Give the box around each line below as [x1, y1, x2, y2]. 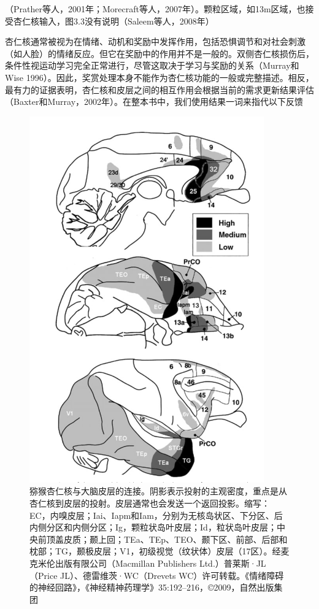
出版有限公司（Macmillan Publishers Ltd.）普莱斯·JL [55, 556, 266, 569]
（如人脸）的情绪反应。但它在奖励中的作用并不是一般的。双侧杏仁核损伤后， [5, 47, 314, 59]
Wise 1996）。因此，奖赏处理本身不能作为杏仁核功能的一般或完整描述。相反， [5, 71, 314, 83]
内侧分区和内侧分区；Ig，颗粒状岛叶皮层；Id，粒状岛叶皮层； [29, 521, 277, 534]
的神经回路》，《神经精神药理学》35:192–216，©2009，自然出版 [29, 581, 274, 594]
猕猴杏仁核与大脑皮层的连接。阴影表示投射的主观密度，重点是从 [29, 485, 287, 497]
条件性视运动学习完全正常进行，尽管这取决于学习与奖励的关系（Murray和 [5, 59, 299, 72]
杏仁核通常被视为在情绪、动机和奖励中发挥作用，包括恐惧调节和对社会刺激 [5, 35, 306, 48]
